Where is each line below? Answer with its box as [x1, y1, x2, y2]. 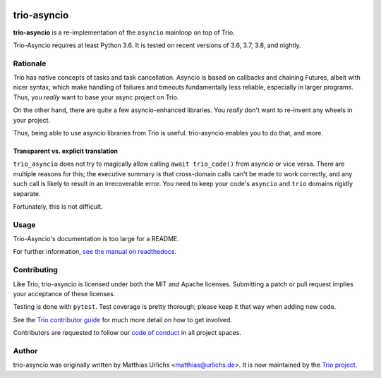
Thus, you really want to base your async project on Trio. [13, 92, 179, 102]
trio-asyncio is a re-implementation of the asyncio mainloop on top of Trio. [13, 28, 236, 37]
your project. [13, 116, 51, 124]
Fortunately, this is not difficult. [13, 202, 104, 211]
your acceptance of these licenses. [13, 290, 116, 298]
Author [13, 346, 38, 355]
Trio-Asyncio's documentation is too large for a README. [13, 235, 180, 243]
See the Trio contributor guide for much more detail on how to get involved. [13, 315, 233, 324]
